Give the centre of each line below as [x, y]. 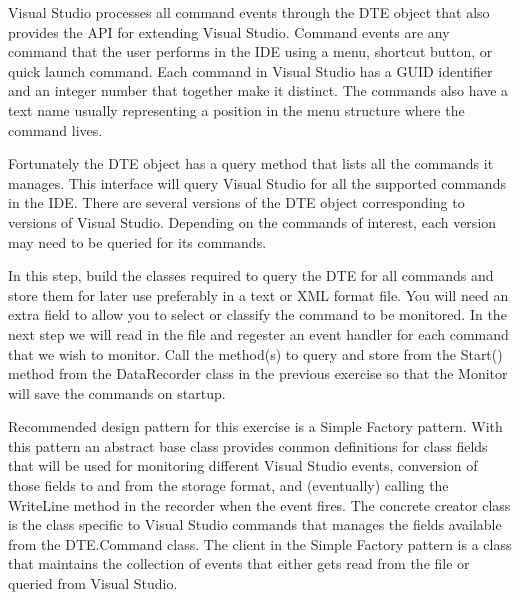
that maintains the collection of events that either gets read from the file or [239, 563]
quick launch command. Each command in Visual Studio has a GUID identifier [250, 70]
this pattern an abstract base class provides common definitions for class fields [248, 445]
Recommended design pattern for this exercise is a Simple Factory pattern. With [255, 426]
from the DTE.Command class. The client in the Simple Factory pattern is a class [260, 543]
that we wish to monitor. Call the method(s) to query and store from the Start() [255, 353]
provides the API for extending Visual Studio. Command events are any [229, 31]
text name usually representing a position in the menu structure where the [236, 109]
